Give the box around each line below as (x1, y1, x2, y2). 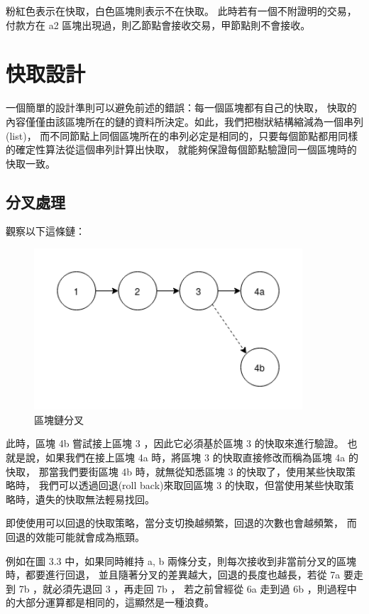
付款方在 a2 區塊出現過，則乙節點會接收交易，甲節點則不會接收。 (6, 17, 311, 32)
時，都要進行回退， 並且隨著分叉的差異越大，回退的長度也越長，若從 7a (6, 567, 341, 582)
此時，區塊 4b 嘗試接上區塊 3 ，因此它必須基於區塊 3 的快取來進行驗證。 (6, 436, 344, 451)
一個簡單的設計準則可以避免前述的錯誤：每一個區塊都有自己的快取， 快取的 (6, 100, 357, 115)
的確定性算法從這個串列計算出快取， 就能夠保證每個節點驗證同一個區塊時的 (6, 142, 357, 157)
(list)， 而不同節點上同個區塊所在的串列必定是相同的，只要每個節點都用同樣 (6, 128, 358, 143)
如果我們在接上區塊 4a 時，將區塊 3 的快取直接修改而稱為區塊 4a (45, 450, 346, 465)
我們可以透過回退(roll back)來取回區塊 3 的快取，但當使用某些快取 (38, 478, 344, 493)
